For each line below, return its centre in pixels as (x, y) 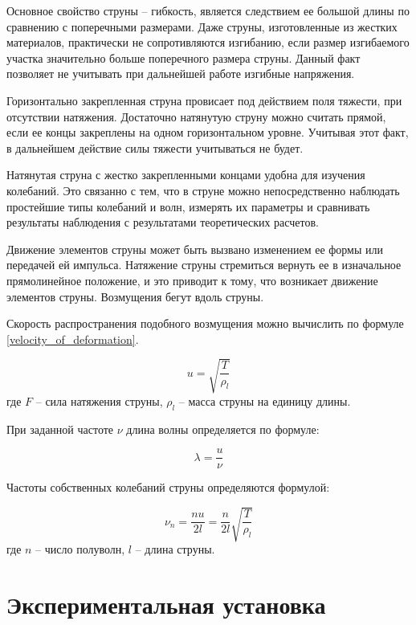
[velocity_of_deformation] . (73, 339)
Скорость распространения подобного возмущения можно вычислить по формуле (205, 323)
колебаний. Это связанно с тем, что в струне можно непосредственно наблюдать (203, 190)
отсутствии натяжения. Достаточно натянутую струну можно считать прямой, (196, 116)
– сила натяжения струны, (99, 400)
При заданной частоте (60, 429)
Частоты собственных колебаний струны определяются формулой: (168, 487)
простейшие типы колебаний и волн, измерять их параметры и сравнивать (188, 206)
